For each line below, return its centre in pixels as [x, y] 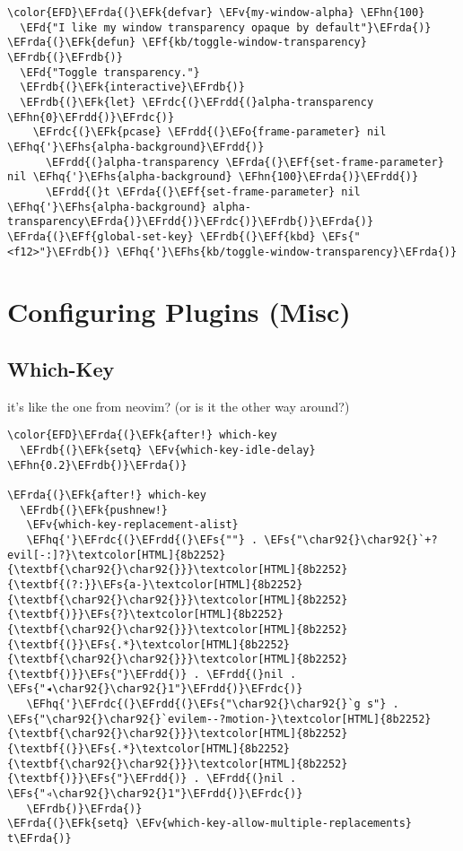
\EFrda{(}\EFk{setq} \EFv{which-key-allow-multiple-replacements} [210, 824]
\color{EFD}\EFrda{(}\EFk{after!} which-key [142, 435]
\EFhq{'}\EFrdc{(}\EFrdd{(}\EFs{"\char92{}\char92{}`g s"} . [213, 704]
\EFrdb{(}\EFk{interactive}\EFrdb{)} [132, 87]
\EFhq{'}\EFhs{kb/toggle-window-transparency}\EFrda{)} [287, 252]
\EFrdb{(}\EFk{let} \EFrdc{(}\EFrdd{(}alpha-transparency [197, 102]
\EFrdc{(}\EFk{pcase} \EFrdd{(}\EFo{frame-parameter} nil [210, 132]
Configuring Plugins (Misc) [179, 312]
